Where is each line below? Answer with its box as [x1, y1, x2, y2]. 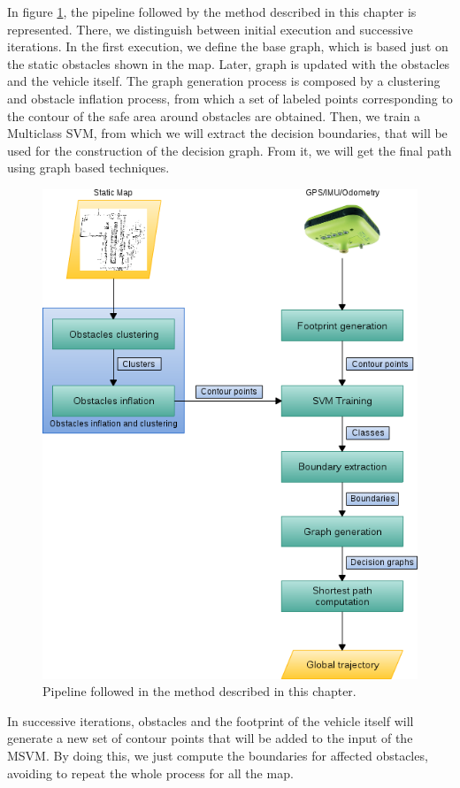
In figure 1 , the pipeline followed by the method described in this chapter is [7, 3, 417, 20]
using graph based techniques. [7, 158, 170, 177]
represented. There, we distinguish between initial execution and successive [7, 19, 413, 38]
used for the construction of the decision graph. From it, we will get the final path [7, 141, 452, 159]
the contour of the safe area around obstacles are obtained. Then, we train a [7, 106, 421, 125]
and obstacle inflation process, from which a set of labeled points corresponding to [7, 88, 453, 107]
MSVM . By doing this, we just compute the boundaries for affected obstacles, [7, 746, 428, 765]
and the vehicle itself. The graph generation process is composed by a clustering [7, 72, 441, 90]
